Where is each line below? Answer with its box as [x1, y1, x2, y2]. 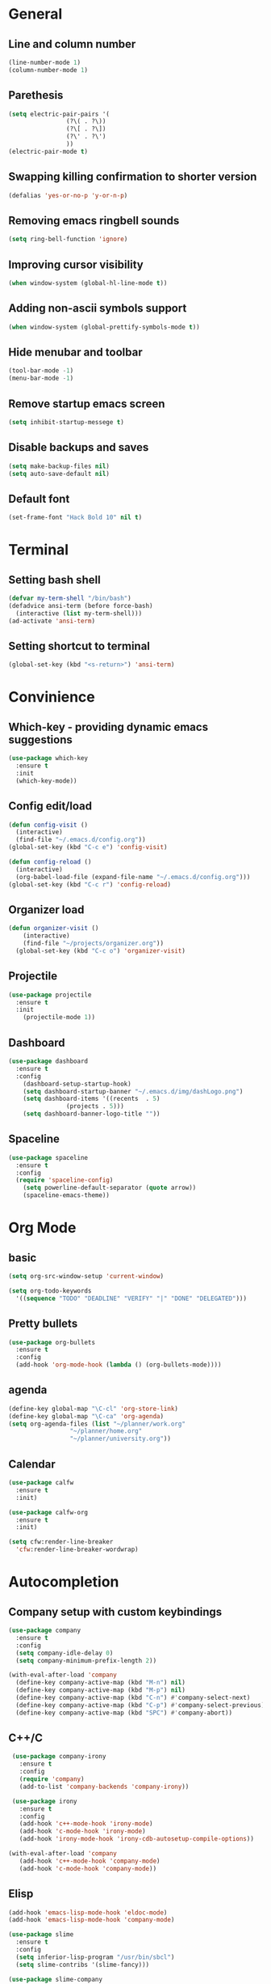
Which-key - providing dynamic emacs [8, 720, 208, 733]
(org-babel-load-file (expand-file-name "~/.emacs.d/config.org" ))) [15, 873, 251, 881]
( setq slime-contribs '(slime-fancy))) [15, 1961, 150, 1969]
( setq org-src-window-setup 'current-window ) [8, 1272, 164, 1281]
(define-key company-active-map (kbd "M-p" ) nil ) [15, 1686, 186, 1694]
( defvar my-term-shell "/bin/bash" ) [8, 594, 131, 603]
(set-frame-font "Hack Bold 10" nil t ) [8, 513, 143, 522]
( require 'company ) [19, 1775, 85, 1783]
